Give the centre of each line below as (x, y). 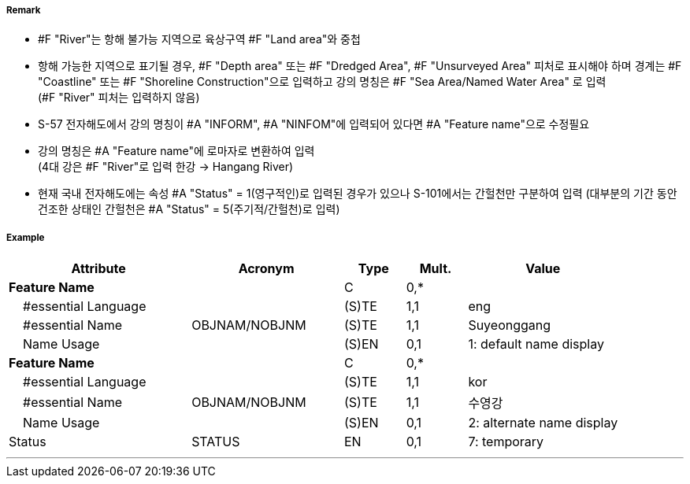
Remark (24, 10)
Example (26, 237)
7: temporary (506, 442)
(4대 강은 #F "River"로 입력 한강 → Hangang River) (166, 167)
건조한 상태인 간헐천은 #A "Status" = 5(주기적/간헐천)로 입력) (189, 209)
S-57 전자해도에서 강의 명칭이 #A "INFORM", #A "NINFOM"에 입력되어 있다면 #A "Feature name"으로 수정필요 (314, 124)
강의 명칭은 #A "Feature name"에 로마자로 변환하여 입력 (176, 151)
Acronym (266, 269)
